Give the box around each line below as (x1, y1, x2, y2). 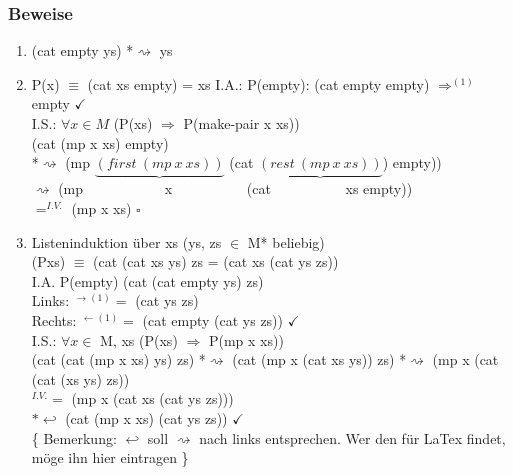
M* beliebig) (247, 231, 325, 252)
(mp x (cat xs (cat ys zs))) (71, 388, 234, 409)
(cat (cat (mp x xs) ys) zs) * (31, 349, 206, 370)
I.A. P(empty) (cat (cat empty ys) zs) (31, 270, 264, 291)
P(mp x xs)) (208, 329, 284, 350)
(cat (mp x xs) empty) (31, 132, 169, 153)
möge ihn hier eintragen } (31, 447, 189, 468)
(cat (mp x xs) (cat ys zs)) (65, 407, 228, 428)
